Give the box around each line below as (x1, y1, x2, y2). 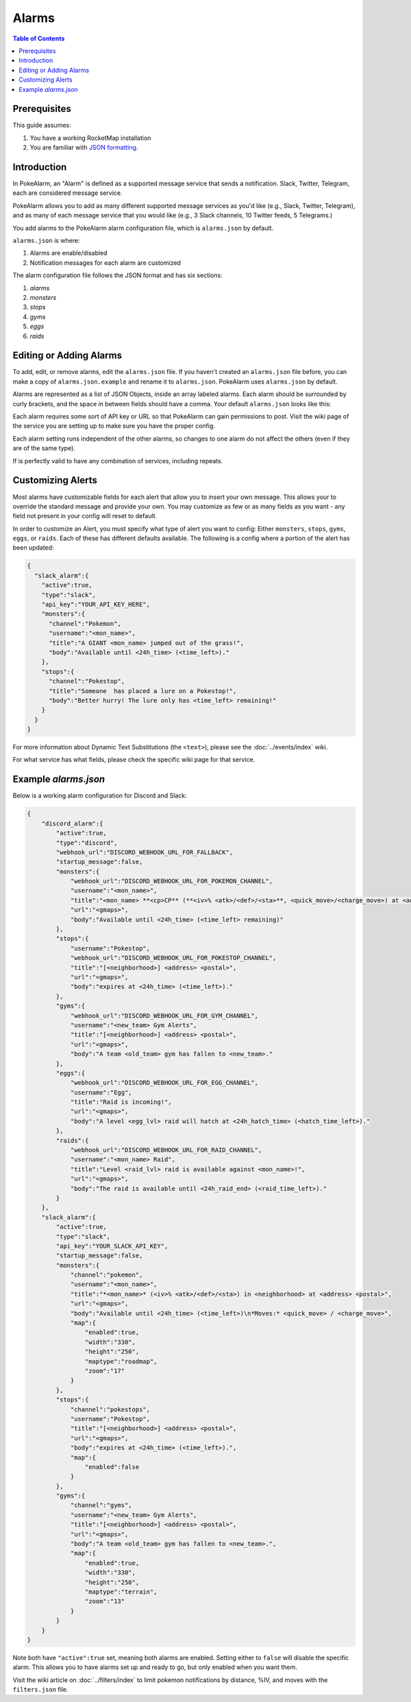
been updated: (12, 544, 54, 552)
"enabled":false (84, 1462, 140, 1471)
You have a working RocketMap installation (29, 134, 151, 142)
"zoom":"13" (84, 1598, 125, 1605)
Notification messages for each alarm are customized (29, 258, 182, 267)
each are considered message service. (12, 189, 123, 197)
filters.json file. (12, 1686, 68, 1694)
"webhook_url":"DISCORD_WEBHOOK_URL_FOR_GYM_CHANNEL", (70, 1012, 259, 1019)
